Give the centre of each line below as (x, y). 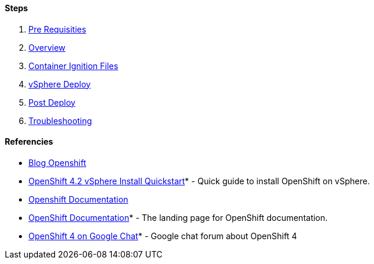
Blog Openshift (57, 162)
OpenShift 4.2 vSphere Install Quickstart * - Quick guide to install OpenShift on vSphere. (199, 181)
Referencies (29, 142)
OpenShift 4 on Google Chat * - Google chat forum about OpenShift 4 (163, 236)
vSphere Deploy (60, 84)
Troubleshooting (60, 120)
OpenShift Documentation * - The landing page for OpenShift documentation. (178, 217)
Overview (47, 47)
